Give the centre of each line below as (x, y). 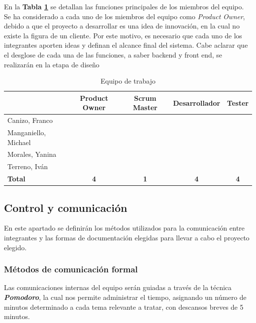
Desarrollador (197, 103)
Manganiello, (27, 132)
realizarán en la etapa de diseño (52, 64)
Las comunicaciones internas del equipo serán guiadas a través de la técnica (118, 287)
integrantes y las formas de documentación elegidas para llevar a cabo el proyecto (127, 238)
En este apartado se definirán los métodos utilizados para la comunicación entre (124, 228)
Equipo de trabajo (128, 81)
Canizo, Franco (30, 120)
